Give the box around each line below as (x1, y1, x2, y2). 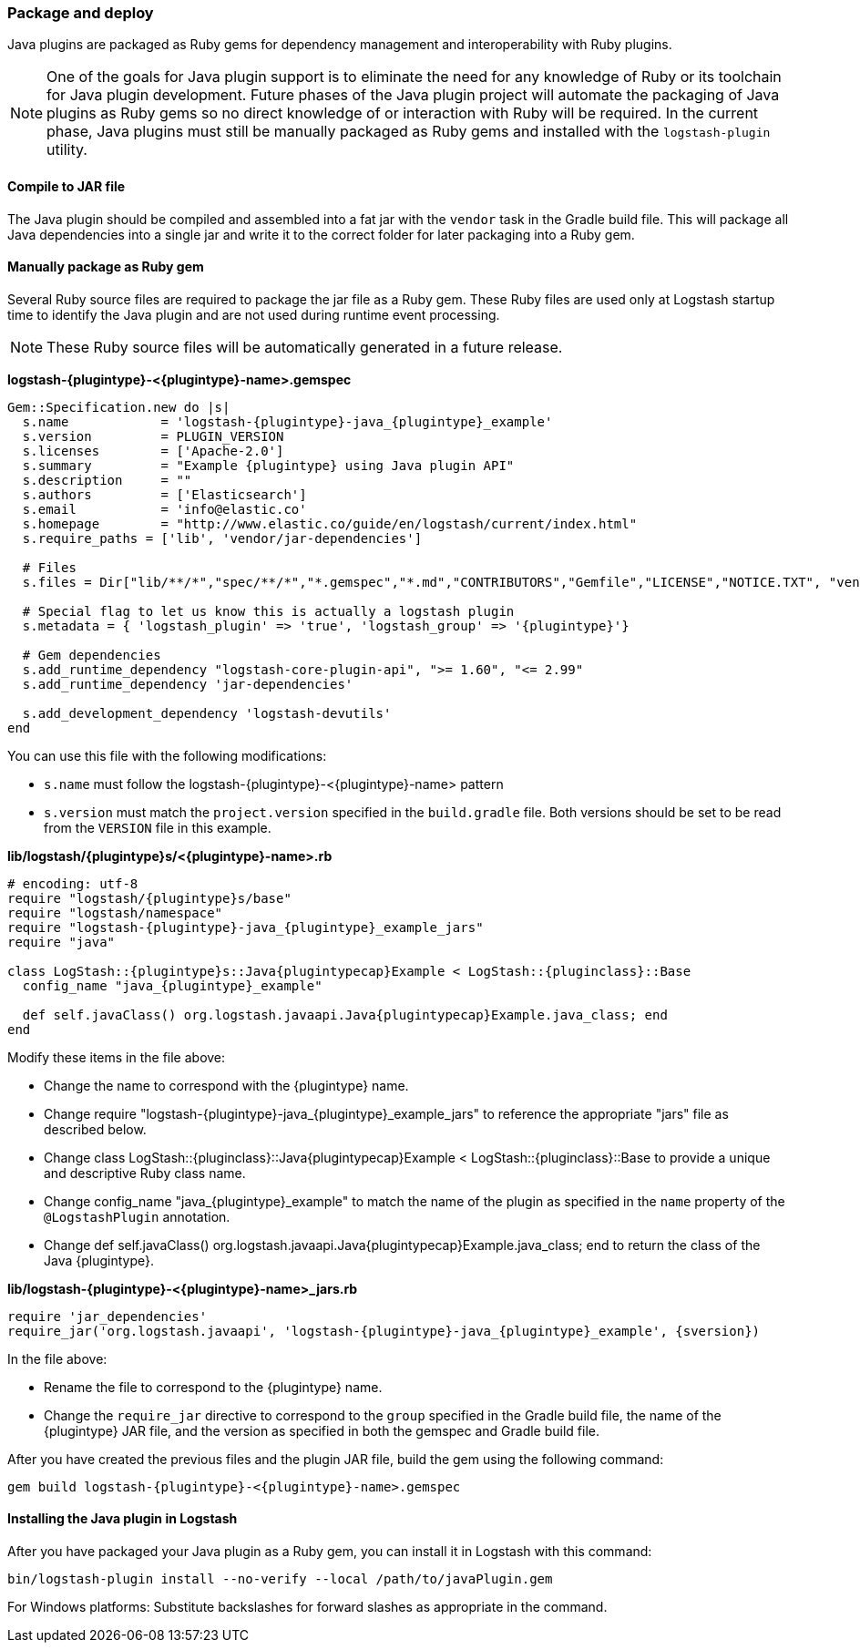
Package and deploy (7, 4, 154, 22)
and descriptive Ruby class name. (44, 1164, 246, 1181)
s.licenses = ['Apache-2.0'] (22, 443, 284, 458)
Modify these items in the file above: (7, 1049, 226, 1065)
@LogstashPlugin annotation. (44, 1208, 230, 1225)
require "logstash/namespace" (7, 905, 223, 920)
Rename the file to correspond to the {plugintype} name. (44, 1378, 383, 1395)
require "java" (7, 934, 116, 949)
